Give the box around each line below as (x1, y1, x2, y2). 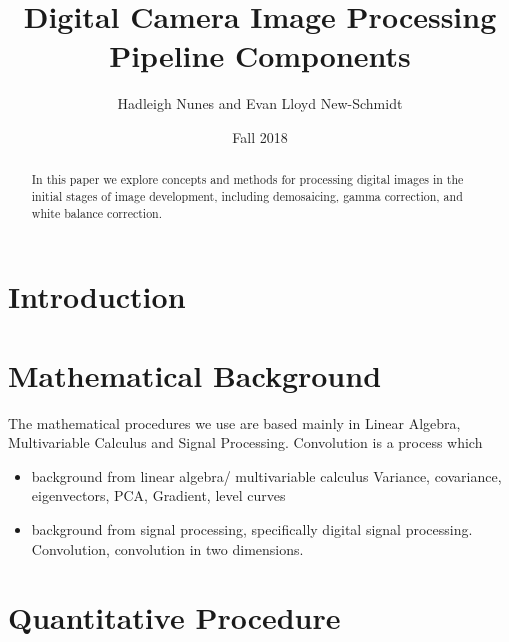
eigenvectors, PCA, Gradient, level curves (31, 485, 286, 506)
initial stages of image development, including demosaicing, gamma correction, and (31, 187, 463, 204)
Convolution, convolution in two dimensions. (31, 538, 304, 559)
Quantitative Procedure (8, 597, 341, 638)
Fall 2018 (232, 126, 288, 147)
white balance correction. (31, 204, 162, 221)
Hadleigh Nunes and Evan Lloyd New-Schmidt (117, 93, 403, 114)
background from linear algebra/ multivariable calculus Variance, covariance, (31, 465, 502, 486)
